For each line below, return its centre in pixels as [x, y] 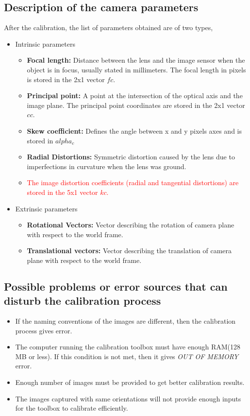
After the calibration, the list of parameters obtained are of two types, [108, 27]
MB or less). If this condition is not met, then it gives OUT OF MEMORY [127, 356]
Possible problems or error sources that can [116, 286]
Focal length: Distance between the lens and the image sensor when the [136, 60]
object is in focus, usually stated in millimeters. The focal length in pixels [136, 69]
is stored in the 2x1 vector [66, 79]
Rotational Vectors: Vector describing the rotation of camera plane [131, 225]
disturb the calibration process [83, 301]
